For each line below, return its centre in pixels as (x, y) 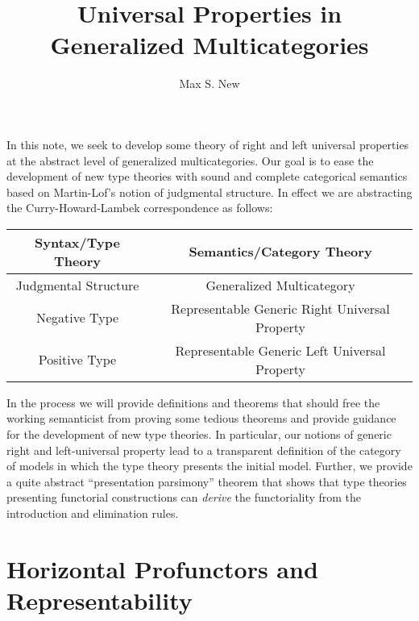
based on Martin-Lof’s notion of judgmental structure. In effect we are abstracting (209, 192)
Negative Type (77, 318)
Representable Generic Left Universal (280, 350)
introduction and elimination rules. (93, 513)
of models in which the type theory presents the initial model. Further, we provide (209, 466)
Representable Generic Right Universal (280, 308)
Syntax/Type (77, 242)
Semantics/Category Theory (280, 252)
